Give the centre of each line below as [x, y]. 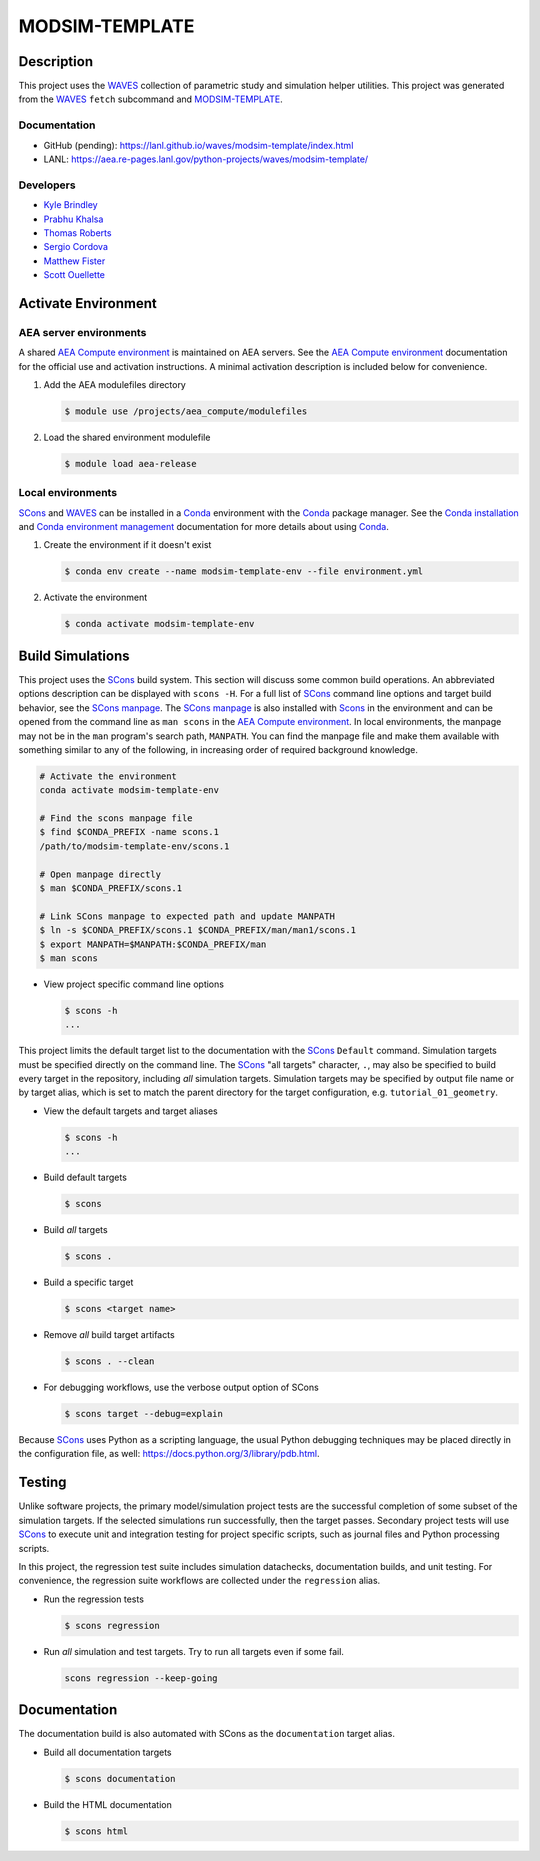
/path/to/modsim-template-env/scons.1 [134, 846]
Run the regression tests [94, 1599]
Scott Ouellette [74, 275]
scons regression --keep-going [141, 1678]
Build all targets [76, 1230]
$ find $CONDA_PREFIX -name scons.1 [129, 832]
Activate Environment [87, 303]
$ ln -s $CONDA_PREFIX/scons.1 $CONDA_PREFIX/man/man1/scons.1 [198, 930]
